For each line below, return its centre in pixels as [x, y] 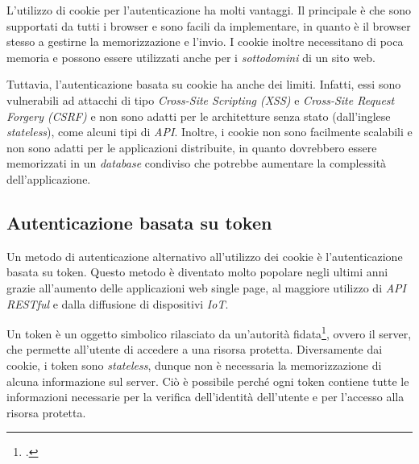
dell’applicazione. [49, 178]
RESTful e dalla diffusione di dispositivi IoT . [118, 303]
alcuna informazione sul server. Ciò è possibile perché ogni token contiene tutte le [208, 381]
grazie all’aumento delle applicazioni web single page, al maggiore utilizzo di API [207, 287]
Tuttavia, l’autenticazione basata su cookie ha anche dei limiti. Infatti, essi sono [204, 84]
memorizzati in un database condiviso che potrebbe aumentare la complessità [197, 163]
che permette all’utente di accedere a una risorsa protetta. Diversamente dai [195, 349]
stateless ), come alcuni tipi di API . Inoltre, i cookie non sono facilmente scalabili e [209, 132]
